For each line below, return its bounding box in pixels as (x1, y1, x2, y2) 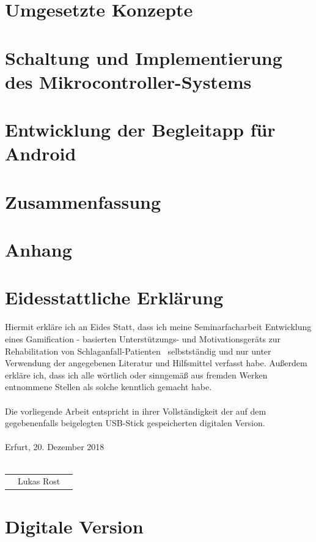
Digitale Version (5, 513, 144, 538)
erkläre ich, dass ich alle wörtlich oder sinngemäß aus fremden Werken (5, 368, 268, 381)
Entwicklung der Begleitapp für (5, 117, 276, 142)
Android (5, 141, 76, 166)
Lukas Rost (17, 475, 61, 487)
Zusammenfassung (5, 189, 161, 214)
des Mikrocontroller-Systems (5, 69, 252, 94)
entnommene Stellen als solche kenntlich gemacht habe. (5, 380, 212, 393)
